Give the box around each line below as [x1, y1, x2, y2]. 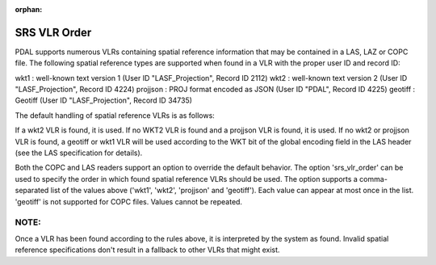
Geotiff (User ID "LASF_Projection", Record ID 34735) [15, 95, 193, 105]
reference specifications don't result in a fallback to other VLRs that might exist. [15, 245, 280, 254]
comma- [359, 174, 388, 183]
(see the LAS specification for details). [15, 148, 143, 158]
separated [15, 186, 49, 196]
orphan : [15, 5, 43, 14]
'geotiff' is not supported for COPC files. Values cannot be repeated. [15, 196, 242, 206]
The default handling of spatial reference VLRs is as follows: [15, 110, 216, 120]
